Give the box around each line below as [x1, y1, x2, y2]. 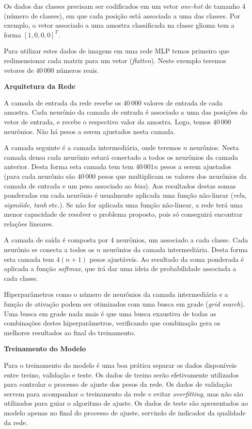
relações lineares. [4, 218, 54, 228]
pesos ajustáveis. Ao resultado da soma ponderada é [89, 254, 244, 264]
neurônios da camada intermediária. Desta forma [103, 244, 248, 255]
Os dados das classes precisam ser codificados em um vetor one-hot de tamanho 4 [4, 1, 246, 11]
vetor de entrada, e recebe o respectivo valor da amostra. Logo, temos [4, 116, 211, 126]
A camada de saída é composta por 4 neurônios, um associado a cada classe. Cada [4, 235, 248, 245]
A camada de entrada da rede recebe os [4, 97, 121, 107]
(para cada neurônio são [4, 171, 76, 181]
